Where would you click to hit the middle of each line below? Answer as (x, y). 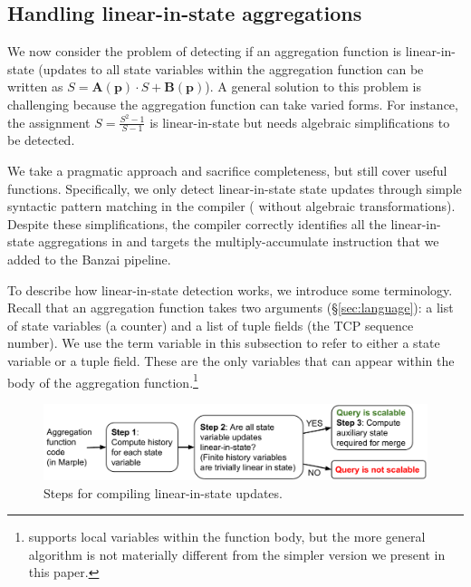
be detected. (41, 140)
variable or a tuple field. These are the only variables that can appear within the (231, 361)
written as (35, 87)
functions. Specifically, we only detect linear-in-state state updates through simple (235, 188)
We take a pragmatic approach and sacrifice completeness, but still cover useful (227, 171)
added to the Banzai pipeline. (89, 260)
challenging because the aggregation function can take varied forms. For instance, (233, 104)
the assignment (49, 122)
